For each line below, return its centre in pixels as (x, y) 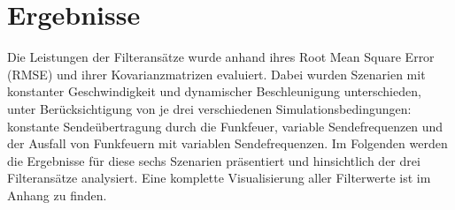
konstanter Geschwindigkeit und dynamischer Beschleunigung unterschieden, (214, 91)
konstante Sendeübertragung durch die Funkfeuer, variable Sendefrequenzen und (225, 126)
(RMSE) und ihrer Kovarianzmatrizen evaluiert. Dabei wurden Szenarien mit (216, 74)
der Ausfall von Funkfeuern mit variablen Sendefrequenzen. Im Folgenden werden (227, 143)
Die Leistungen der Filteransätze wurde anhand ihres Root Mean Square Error (221, 57)
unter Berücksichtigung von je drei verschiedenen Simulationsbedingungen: (209, 108)
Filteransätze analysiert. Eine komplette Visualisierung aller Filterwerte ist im (219, 178)
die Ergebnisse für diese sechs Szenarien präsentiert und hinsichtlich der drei (214, 160)
